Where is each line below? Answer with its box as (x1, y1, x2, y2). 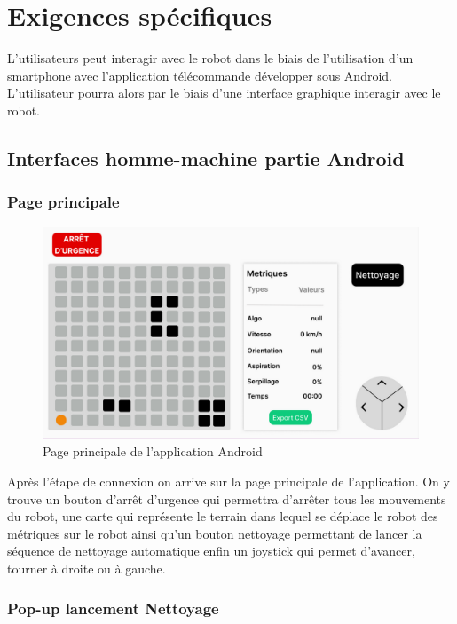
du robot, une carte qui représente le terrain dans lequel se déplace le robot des (7, 507, 438, 525)
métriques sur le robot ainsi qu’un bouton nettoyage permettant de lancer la (7, 524, 422, 542)
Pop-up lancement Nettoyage (7, 596, 219, 619)
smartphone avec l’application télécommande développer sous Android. (7, 66, 392, 84)
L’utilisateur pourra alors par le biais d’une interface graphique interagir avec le (7, 83, 441, 102)
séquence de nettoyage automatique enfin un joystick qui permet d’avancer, (7, 541, 415, 560)
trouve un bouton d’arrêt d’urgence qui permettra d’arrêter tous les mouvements (7, 489, 446, 508)
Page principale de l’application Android (43, 442, 263, 461)
